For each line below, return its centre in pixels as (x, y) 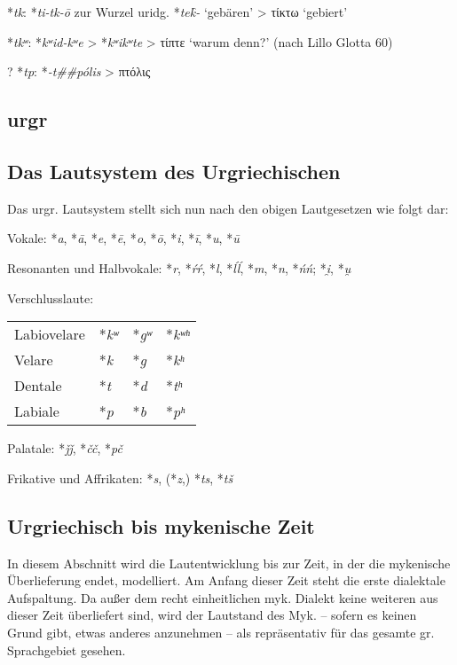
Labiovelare (50, 334)
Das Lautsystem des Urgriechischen (174, 171)
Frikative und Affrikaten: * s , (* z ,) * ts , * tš (120, 477)
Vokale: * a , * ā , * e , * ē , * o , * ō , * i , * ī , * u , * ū (123, 238)
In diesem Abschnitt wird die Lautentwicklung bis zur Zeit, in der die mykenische (229, 563)
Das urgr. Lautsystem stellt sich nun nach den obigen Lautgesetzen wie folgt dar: (228, 208)
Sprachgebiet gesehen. (67, 649)
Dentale (38, 386)
